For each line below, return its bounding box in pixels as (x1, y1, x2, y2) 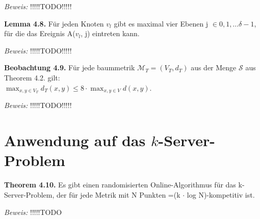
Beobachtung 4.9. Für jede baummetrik (4, 62, 135, 73)
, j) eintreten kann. (81, 28, 140, 39)
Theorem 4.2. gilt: (4, 72, 60, 83)
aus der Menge (191, 62, 237, 73)
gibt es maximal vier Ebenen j (114, 18, 209, 29)
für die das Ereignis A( (4, 28, 75, 39)
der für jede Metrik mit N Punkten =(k (56, 189, 180, 200)
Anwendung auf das (4, 130, 146, 151)
